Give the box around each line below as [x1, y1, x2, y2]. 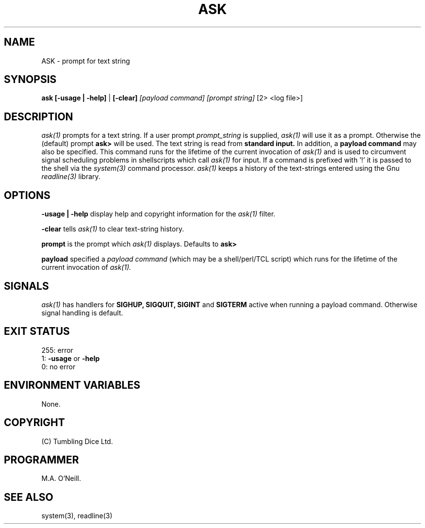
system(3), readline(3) [41, 511, 113, 520]
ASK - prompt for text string [41, 56, 130, 65]
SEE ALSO [4, 491, 53, 503]
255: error [41, 346, 73, 354]
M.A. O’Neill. [41, 474, 81, 483]
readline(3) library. [41, 172, 100, 181]
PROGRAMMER [4, 453, 79, 466]
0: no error [41, 362, 76, 371]
